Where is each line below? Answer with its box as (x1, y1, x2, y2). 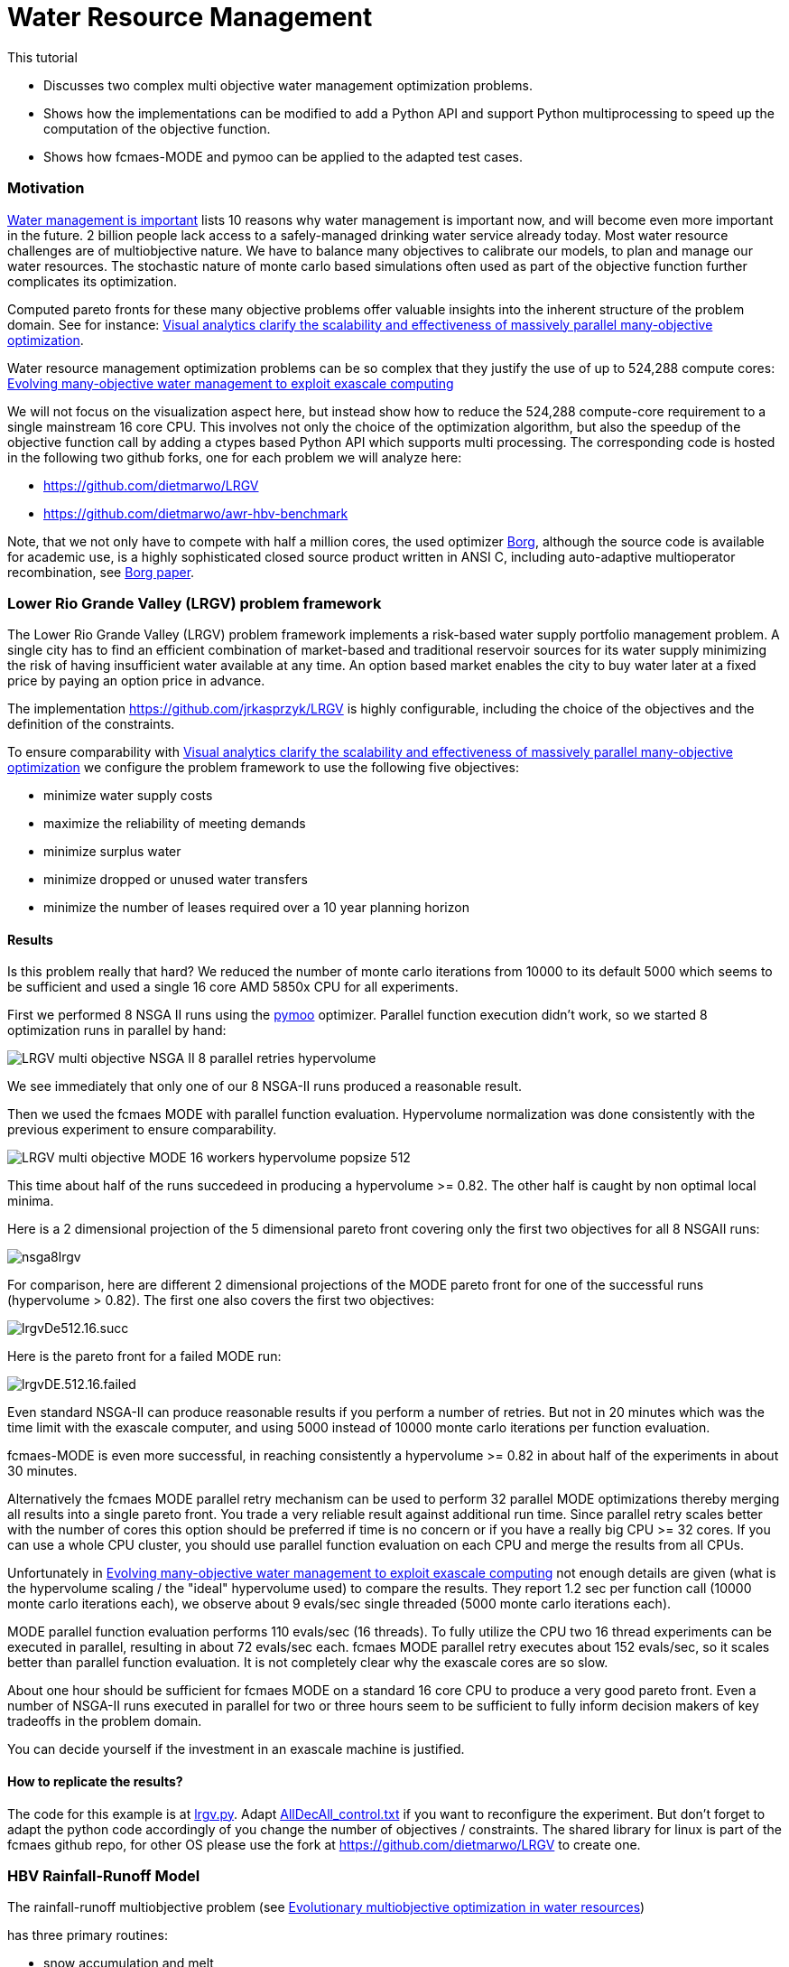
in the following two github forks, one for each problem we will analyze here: (7, 449, 462, 465)
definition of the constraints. (7, 716, 175, 732)
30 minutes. (7, 1463, 78, 1479)
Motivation (7, 179, 85, 198)
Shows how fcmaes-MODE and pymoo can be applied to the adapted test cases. (43, 148, 524, 164)
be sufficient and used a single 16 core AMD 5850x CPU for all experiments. (7, 979, 459, 995)
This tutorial (7, 49, 78, 65)
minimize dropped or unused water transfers (43, 872, 309, 888)
